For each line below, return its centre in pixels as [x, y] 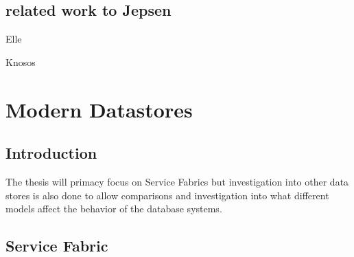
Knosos [21, 62]
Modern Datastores [99, 109]
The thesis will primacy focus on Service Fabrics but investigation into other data [177, 181]
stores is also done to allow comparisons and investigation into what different [167, 195]
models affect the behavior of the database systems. [114, 209]
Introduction [51, 153]
